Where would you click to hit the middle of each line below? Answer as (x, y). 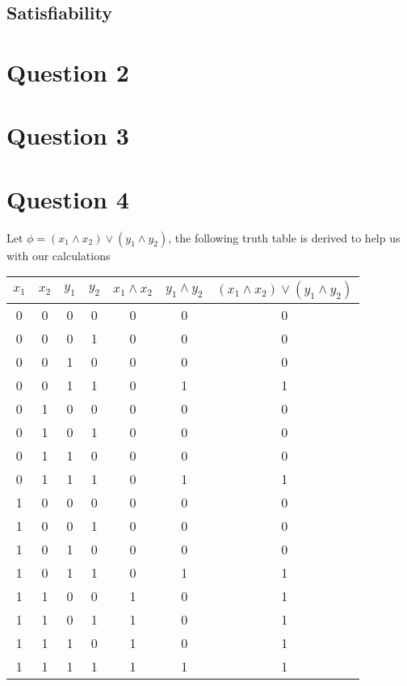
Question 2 (68, 72)
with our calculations (59, 255)
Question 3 (68, 135)
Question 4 (68, 198)
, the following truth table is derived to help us (284, 237)
